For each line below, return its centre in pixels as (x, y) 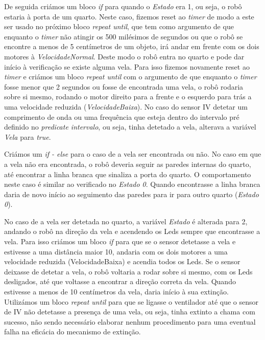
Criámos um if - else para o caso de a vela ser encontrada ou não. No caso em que (133, 154)
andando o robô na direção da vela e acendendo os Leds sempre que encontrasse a (132, 231)
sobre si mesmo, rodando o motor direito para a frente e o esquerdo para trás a (128, 97)
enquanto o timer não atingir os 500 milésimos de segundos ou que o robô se (124, 36)
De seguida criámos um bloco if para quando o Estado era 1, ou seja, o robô (123, 6)
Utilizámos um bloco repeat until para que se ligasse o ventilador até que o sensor (131, 301)
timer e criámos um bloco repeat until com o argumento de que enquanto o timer (130, 77)
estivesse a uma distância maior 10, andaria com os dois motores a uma (116, 251)
